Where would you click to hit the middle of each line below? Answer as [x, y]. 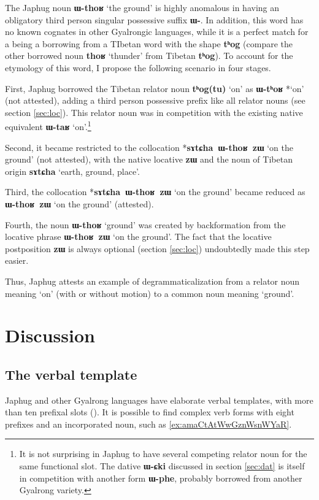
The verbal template [71, 374]
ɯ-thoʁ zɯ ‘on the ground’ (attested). [79, 203]
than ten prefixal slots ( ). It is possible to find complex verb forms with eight [150, 412]
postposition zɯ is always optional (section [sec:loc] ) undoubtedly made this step [157, 248]
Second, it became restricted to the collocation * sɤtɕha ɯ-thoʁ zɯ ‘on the [149, 147]
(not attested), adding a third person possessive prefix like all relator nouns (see [155, 100]
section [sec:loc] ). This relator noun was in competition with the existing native [154, 112]
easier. [17, 260]
